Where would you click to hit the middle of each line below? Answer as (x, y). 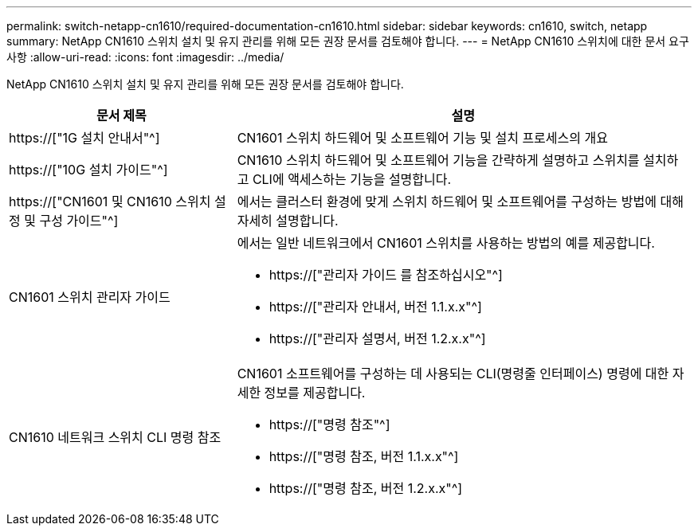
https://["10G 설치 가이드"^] (88, 170)
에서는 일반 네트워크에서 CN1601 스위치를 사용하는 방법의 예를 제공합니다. (446, 243)
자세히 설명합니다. (288, 221)
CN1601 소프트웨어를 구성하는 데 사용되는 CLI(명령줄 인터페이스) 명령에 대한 (453, 374)
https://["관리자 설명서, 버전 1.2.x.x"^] (377, 338)
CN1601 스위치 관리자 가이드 (90, 297)
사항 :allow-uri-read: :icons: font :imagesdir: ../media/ (145, 57)
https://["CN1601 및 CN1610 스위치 (110, 201)
